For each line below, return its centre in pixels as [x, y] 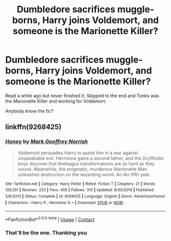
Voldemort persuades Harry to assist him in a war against [78, 153]
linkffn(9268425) [34, 127]
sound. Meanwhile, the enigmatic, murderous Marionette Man [82, 169]
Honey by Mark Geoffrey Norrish [47, 141]
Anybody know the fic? [30, 111]
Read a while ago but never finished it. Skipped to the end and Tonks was [82, 95]
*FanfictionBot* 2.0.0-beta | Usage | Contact [50, 219]
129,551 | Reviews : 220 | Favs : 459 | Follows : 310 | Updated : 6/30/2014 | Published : [80, 190]
